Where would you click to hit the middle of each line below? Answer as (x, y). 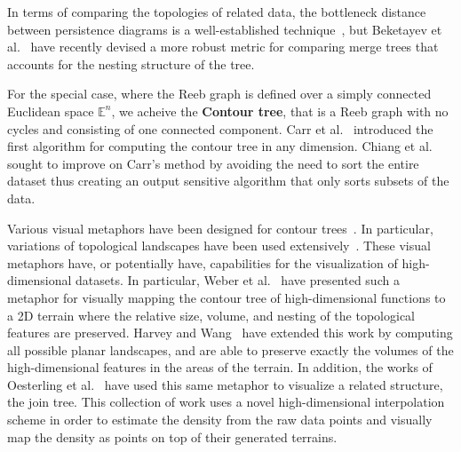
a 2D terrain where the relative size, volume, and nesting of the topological (211, 315)
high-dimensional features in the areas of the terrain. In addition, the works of (220, 367)
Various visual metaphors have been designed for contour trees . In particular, (220, 228)
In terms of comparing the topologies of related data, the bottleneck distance (217, 12)
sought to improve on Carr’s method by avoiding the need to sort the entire (213, 163)
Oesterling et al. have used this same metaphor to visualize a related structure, (225, 384)
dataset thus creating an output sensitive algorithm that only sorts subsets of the (228, 181)
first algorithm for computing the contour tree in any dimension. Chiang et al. (220, 146)
